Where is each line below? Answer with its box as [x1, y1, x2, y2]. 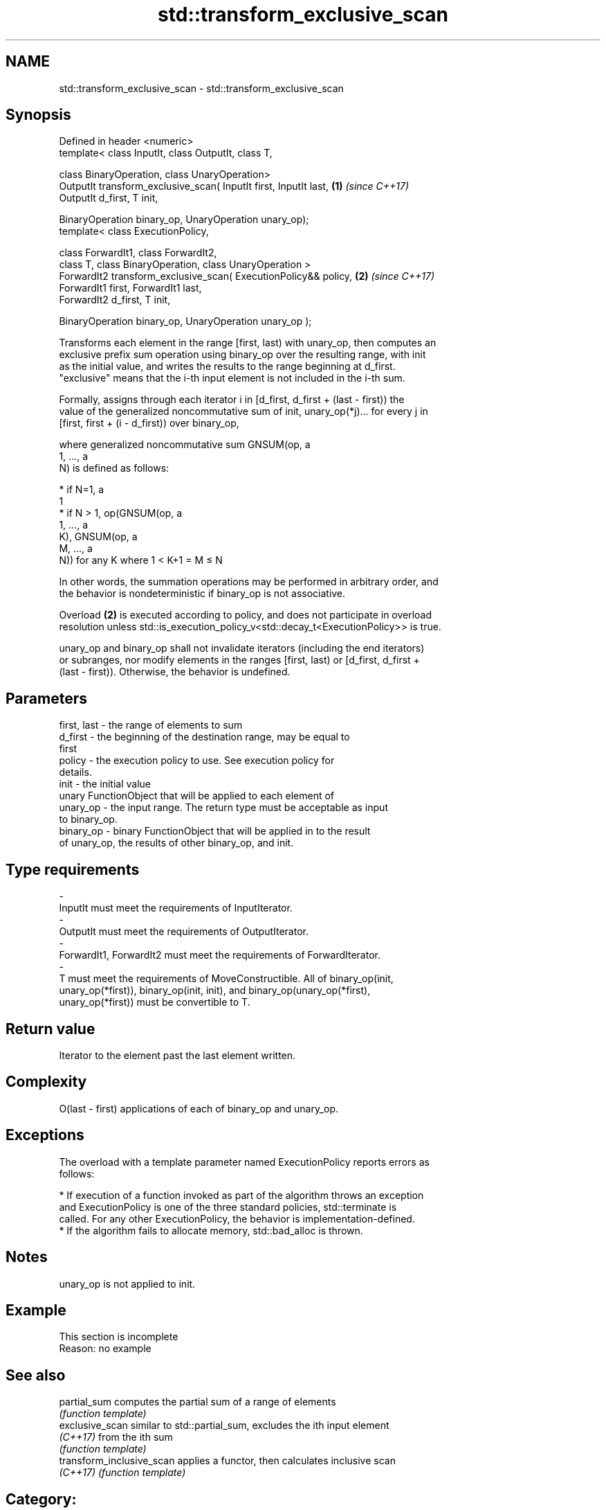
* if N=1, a [59, 483, 104, 496]
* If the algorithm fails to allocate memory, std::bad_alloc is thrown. [59, 1224, 363, 1236]
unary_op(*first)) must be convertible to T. [59, 996, 250, 1009]
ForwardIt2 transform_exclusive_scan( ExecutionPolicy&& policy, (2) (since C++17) [59, 270, 435, 283]
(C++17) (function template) [59, 1466, 186, 1479]
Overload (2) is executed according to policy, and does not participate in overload [59, 609, 432, 621]
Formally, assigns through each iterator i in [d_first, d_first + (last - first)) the [59, 393, 405, 406]
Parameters [6, 689, 87, 707]
